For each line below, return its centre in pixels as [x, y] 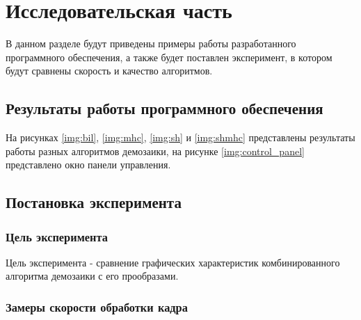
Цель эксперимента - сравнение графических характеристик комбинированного [173, 262]
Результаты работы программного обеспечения [165, 108]
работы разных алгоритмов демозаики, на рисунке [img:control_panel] [155, 151]
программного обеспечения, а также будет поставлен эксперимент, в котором [169, 57]
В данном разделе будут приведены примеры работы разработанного [151, 43]
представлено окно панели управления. [88, 165]
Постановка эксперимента [94, 202]
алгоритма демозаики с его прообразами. [92, 276]
